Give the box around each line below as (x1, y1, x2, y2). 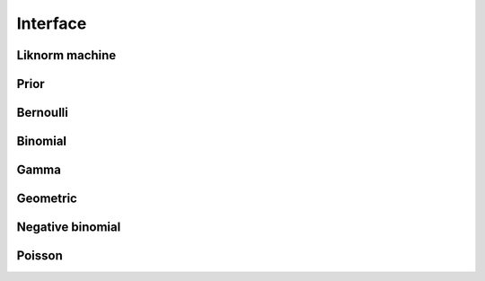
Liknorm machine (16, 48, 117, 63)
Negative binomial (16, 220, 121, 235)
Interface (16, 13, 87, 33)
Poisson (16, 248, 63, 264)
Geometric (16, 191, 78, 206)
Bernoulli (16, 105, 69, 120)
